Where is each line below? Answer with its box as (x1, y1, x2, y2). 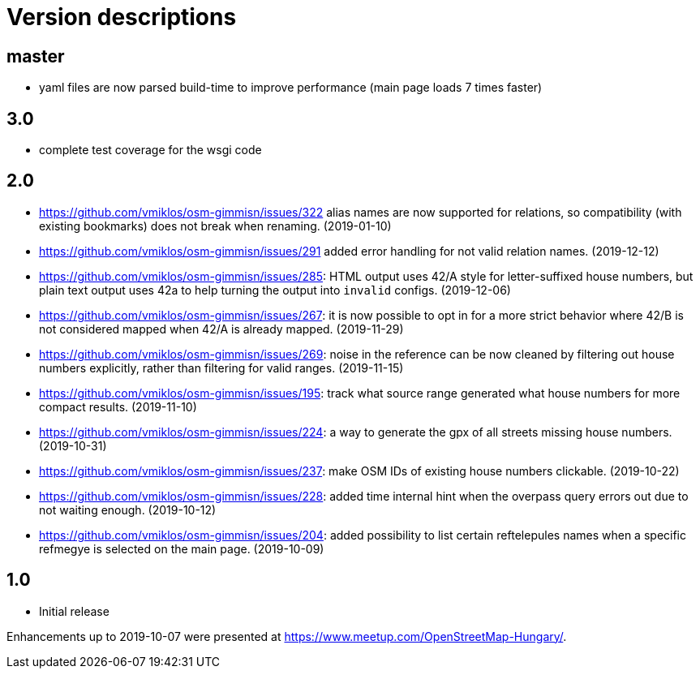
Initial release (39, 604, 110, 618)
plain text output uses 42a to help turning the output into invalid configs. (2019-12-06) (39, 282, 511, 297)
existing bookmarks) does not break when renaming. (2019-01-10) (39, 218, 392, 233)
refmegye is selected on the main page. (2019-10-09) (39, 541, 324, 556)
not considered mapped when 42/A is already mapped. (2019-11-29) (39, 321, 404, 336)
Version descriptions (6, 3, 237, 31)
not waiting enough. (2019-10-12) (39, 502, 217, 517)
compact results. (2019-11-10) (39, 399, 197, 414)
